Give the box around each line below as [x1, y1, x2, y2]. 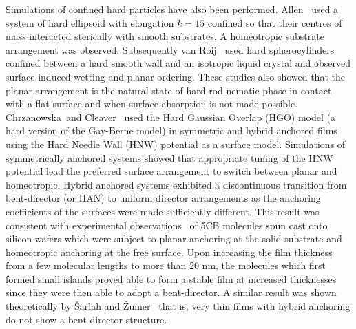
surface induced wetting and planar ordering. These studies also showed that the [6, 69, 345, 83]
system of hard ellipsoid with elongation [6, 15, 174, 30]
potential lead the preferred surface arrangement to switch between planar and [6, 164, 337, 178]
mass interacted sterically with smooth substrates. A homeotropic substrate [6, 29, 324, 43]
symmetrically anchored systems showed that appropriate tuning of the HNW [6, 150, 333, 164]
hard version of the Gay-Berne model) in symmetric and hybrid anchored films [6, 123, 337, 138]
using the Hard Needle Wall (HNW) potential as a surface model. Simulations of [6, 136, 346, 151]
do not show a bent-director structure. [6, 312, 167, 326]
